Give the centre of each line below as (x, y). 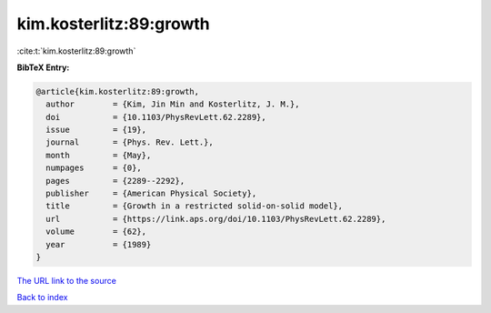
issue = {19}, (96, 130)
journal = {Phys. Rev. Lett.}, (130, 142)
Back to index (42, 298)
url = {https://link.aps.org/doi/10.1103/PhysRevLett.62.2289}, (216, 219)
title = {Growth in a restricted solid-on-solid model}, (195, 206)
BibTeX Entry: (43, 67)
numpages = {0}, (94, 168)
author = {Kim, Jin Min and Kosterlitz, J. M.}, (173, 104)
